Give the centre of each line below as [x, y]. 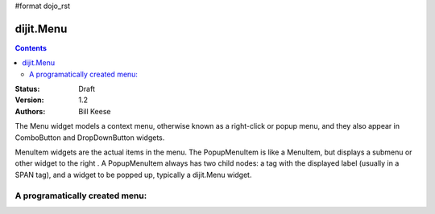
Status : [27, 89]
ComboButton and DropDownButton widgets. [90, 138]
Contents [31, 47]
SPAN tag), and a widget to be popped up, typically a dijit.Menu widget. [133, 175]
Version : [29, 100]
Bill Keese [95, 111]
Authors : [30, 111]
